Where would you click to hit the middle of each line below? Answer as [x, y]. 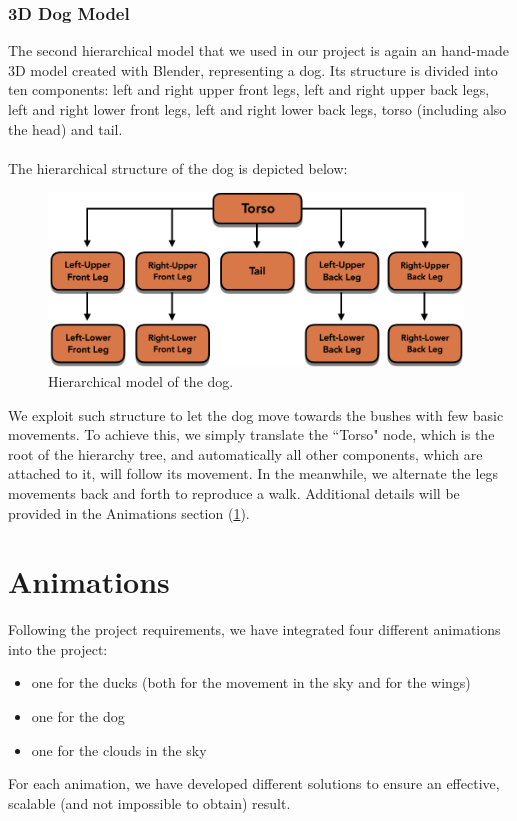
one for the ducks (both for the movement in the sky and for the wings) [251, 682]
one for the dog [78, 716]
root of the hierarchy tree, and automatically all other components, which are [245, 453]
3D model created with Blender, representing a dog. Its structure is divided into [253, 69]
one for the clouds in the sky [119, 749]
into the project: [58, 648]
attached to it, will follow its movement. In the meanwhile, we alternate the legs [253, 473]
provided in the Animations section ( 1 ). [129, 512]
